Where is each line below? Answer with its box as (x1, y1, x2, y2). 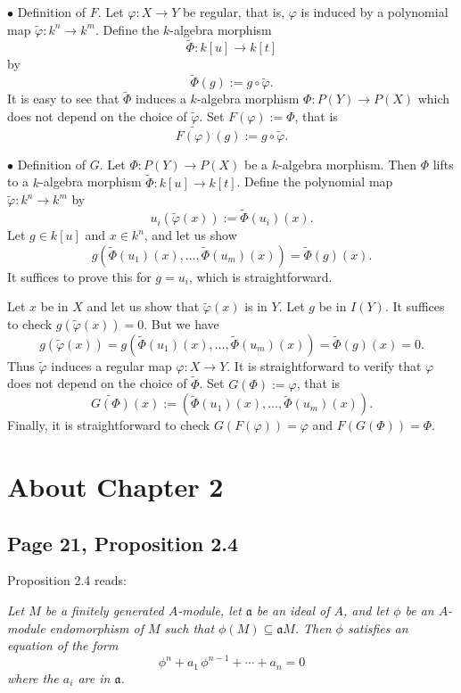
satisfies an (347, 618, 408, 637)
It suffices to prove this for (7, 267, 152, 285)
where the (7, 668, 59, 687)
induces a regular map (51, 356, 172, 375)
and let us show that (86, 297, 200, 316)
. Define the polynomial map (236, 172, 393, 191)
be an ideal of (256, 601, 330, 620)
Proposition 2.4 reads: (7, 571, 127, 590)
